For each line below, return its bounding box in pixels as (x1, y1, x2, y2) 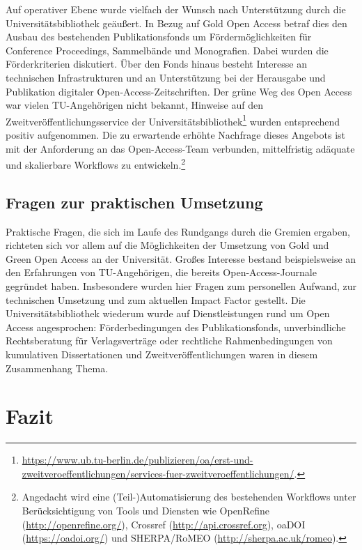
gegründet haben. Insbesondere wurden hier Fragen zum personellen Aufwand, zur (6, 279, 356, 293)
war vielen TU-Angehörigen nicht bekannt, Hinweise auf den (6, 98, 263, 112)
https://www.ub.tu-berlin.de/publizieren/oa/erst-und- (22, 452, 253, 467)
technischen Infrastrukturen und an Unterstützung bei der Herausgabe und (6, 70, 326, 84)
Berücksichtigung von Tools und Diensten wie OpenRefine (22, 503, 269, 518)
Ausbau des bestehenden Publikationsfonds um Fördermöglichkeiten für (6, 29, 312, 44)
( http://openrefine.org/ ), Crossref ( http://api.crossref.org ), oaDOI (22, 517, 306, 531)
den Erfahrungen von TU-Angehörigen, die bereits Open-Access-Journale (6, 265, 317, 280)
